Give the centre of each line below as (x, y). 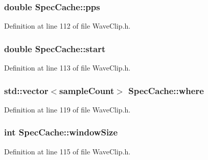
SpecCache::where (166, 90)
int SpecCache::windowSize (61, 132)
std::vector (26, 90)
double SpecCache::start (55, 48)
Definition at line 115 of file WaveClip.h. (67, 151)
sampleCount (87, 90)
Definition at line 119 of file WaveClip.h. (67, 109)
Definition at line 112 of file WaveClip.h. (67, 26)
